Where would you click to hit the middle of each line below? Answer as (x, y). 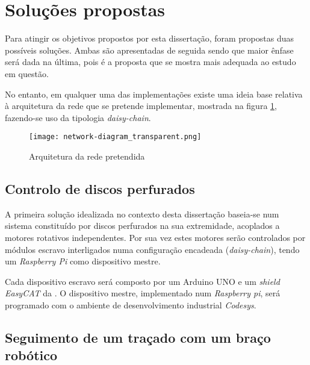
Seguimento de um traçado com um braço (138, 337)
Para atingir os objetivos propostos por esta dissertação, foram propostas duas (149, 38)
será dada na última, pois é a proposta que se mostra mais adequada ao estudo (150, 62)
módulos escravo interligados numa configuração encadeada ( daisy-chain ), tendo (152, 249)
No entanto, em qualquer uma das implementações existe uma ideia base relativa (154, 94)
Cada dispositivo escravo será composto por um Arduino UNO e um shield (142, 281)
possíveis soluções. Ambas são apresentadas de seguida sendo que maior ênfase (149, 50)
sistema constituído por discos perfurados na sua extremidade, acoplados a (142, 226)
